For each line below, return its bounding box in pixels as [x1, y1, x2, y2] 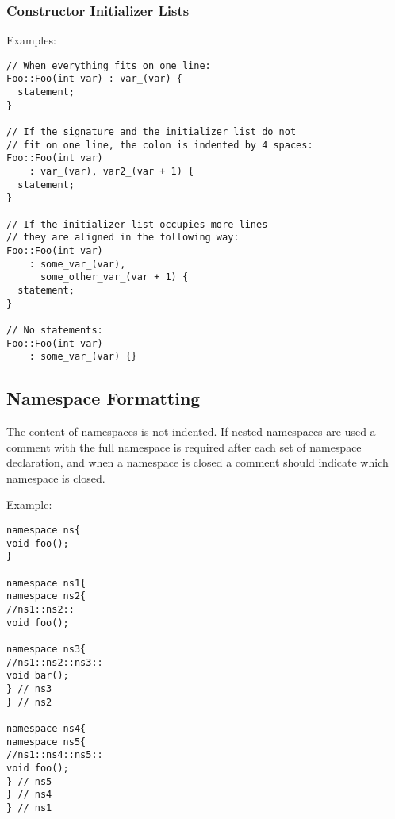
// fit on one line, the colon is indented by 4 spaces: [6, 139, 313, 151]
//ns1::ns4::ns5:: [6, 749, 103, 761]
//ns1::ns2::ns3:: [6, 656, 103, 668]
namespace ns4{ [6, 722, 86, 734]
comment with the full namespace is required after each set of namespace [6, 438, 362, 455]
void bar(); [6, 670, 69, 682]
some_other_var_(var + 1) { [40, 271, 189, 283]
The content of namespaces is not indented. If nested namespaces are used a [6, 423, 376, 440]
